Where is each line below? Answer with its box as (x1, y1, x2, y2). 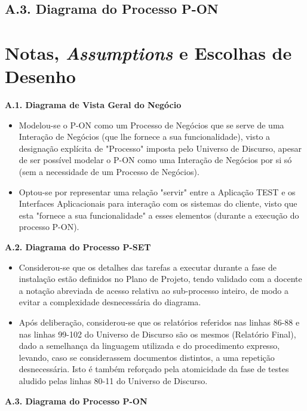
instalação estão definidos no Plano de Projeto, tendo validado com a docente (19, 272, 302, 285)
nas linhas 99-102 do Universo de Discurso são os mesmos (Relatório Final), (19, 327, 296, 340)
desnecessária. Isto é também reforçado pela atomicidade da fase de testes (19, 363, 289, 375)
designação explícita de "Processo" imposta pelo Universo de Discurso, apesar (19, 142, 302, 154)
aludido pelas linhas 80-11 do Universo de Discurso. (19, 374, 208, 387)
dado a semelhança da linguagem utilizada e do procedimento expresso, (19, 339, 280, 352)
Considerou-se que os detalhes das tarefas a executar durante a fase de (19, 260, 277, 273)
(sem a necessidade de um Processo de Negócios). (19, 165, 199, 178)
